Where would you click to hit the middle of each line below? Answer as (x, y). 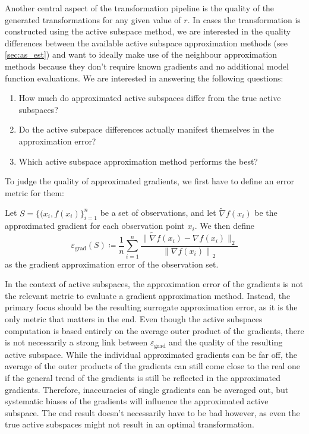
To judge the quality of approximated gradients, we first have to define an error (149, 181)
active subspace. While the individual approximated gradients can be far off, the (151, 354)
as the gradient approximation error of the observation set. (112, 264)
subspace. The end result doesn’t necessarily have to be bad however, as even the (152, 412)
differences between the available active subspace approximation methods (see (146, 43)
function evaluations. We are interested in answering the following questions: (144, 78)
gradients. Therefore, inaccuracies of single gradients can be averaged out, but (147, 389)
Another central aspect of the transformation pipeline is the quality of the (140, 8)
